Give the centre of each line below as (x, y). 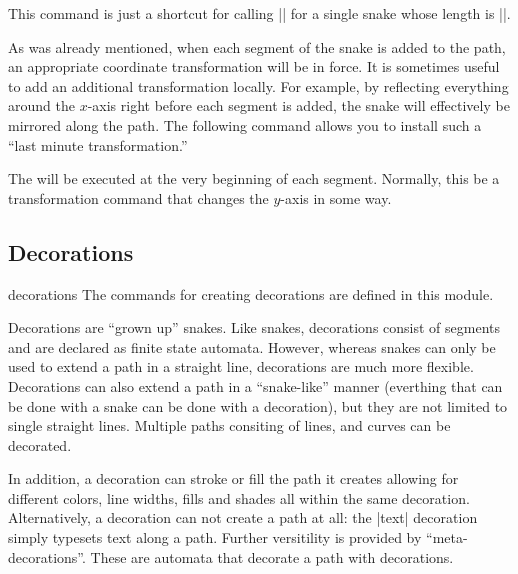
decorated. (40, 444)
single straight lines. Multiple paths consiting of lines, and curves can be (229, 425)
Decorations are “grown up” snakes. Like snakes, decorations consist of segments (254, 327)
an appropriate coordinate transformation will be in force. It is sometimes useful (254, 66)
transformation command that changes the (138, 197)
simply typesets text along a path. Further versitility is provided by (215, 537)
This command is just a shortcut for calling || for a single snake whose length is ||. (259, 13)
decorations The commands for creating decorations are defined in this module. (251, 293)
